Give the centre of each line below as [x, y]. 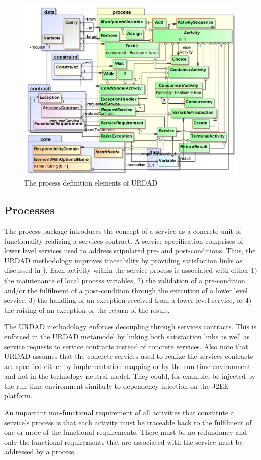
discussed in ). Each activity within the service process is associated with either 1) [131, 270]
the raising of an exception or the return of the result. [87, 309]
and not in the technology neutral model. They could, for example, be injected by [130, 376]
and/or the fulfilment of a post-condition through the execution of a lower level [126, 290]
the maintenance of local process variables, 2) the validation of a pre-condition [125, 280]
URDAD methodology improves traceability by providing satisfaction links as [123, 260]
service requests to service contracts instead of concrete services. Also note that [126, 346]
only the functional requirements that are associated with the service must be [123, 442]
